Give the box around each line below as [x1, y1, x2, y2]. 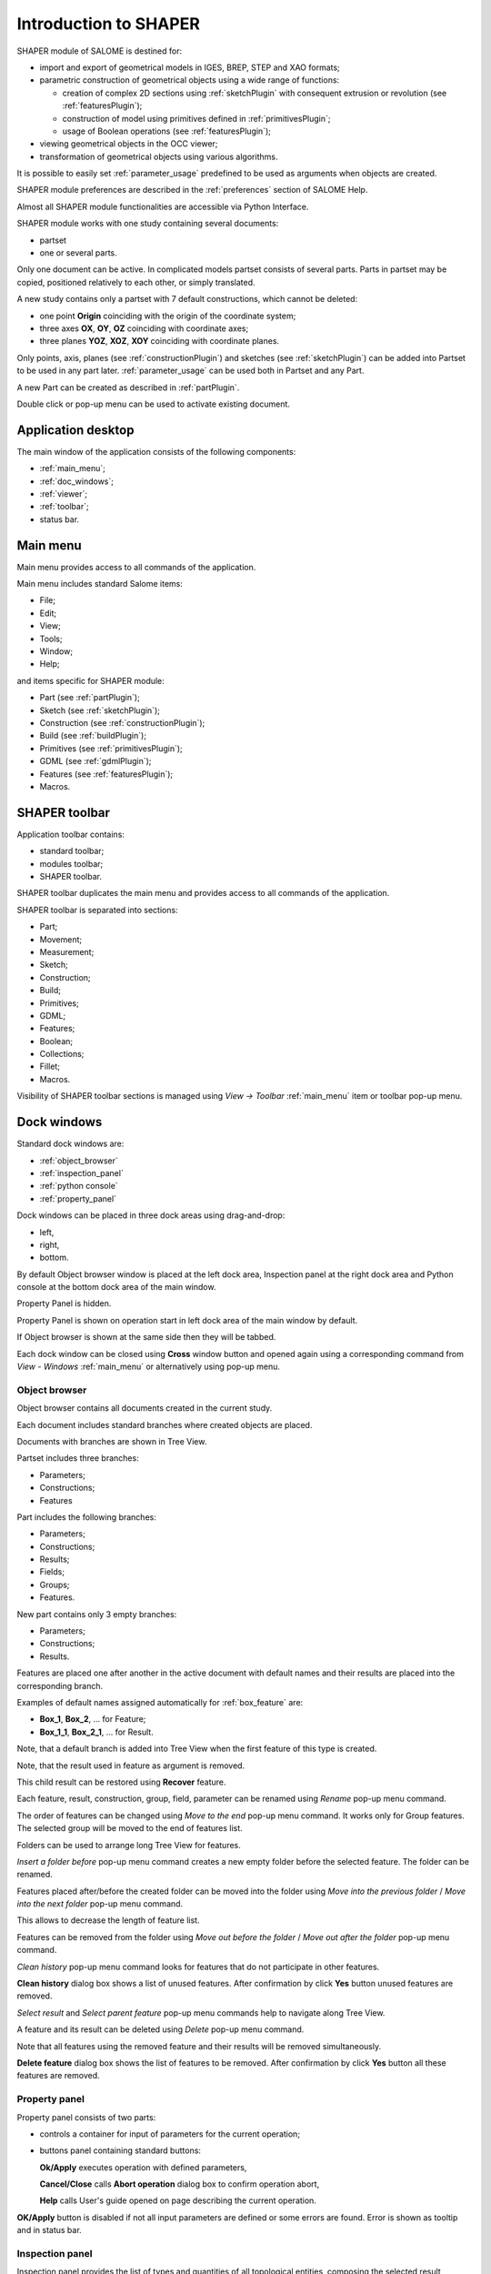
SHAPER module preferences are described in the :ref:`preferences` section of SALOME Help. [16, 185, 368, 196]
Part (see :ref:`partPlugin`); [39, 692, 140, 703]
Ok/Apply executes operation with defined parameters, [39, 2161, 247, 2173]
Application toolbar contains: [16, 829, 125, 840]
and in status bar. [16, 2225, 82, 2236]
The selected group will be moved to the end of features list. [16, 1823, 243, 1834]
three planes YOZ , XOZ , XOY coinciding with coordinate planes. [39, 336, 280, 347]
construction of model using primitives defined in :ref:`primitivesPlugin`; [62, 113, 331, 124]
